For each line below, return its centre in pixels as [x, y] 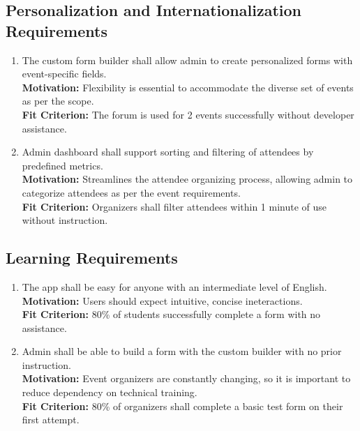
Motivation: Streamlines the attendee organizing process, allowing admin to [187, 179]
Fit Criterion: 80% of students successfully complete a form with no [171, 314]
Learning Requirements [92, 258]
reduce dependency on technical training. [110, 392]
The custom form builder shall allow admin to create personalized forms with [187, 60]
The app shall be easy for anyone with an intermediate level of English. [174, 286]
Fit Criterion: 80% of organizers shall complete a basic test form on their [182, 406]
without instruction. [65, 220]
